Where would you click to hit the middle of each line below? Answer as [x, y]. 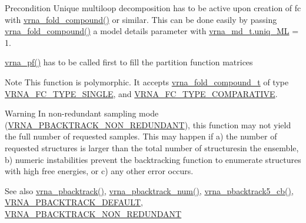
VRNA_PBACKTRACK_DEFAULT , [74, 202]
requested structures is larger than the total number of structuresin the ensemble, [152, 147]
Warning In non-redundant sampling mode [82, 113]
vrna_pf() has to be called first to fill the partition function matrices [129, 62]
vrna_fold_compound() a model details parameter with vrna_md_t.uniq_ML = [152, 31]
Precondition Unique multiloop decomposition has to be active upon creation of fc [153, 8]
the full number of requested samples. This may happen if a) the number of [141, 136]
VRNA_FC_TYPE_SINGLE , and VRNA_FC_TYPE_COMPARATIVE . [141, 93]
